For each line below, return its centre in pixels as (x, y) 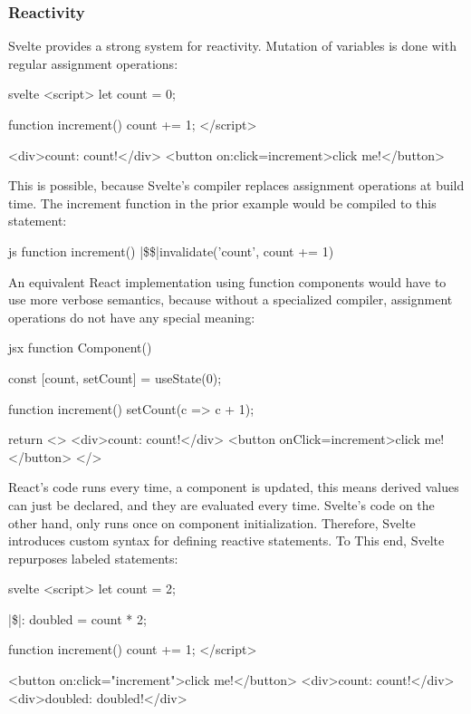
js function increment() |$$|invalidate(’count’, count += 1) (171, 251)
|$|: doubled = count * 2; (77, 618)
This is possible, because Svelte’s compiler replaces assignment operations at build (236, 185)
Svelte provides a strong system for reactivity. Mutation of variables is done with (232, 46)
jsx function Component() (80, 347)
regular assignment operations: (93, 63)
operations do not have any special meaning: (132, 317)
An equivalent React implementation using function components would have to (227, 281)
